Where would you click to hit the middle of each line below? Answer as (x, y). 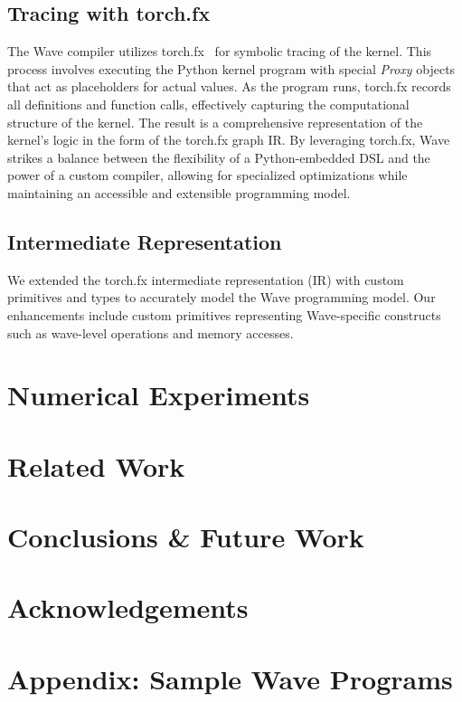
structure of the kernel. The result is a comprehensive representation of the (215, 122)
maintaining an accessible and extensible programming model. (179, 192)
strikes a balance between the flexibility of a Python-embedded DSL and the (219, 157)
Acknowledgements (128, 607)
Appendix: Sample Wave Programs (230, 678)
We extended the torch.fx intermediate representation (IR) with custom (206, 279)
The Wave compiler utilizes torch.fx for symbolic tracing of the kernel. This (220, 51)
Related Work (96, 465)
